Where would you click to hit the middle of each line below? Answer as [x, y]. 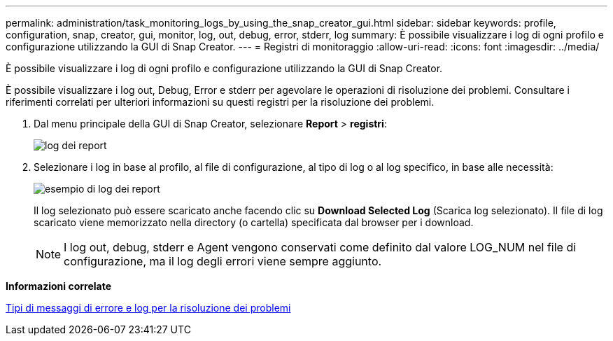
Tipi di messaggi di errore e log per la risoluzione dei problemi [148, 308]
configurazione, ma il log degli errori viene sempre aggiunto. [223, 261]
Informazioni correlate [59, 286]
